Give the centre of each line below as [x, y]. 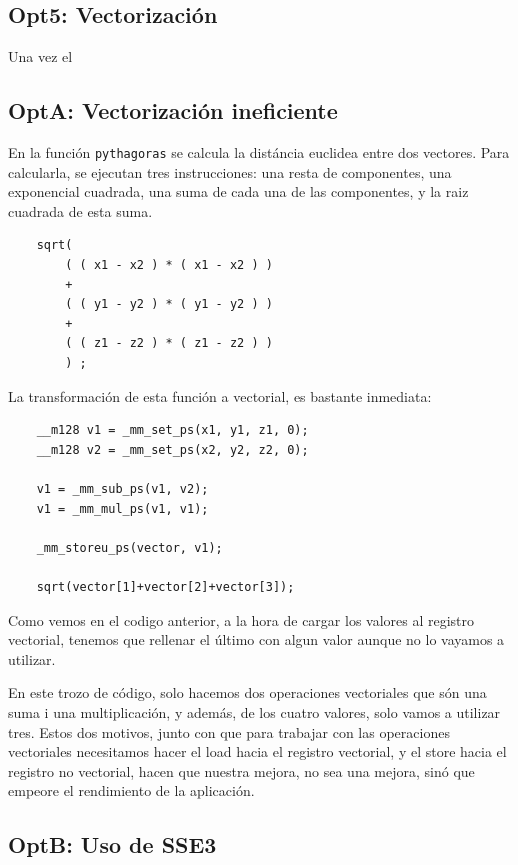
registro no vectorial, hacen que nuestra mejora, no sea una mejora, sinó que [241, 770]
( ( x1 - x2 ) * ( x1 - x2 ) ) [169, 265]
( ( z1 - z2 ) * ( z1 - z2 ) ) [169, 343]
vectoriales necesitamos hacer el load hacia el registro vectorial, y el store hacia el [257, 751]
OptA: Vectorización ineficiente [173, 110]
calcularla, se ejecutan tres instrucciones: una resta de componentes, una [230, 171]
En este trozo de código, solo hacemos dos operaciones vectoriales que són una [247, 692]
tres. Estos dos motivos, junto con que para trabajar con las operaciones [229, 731]
